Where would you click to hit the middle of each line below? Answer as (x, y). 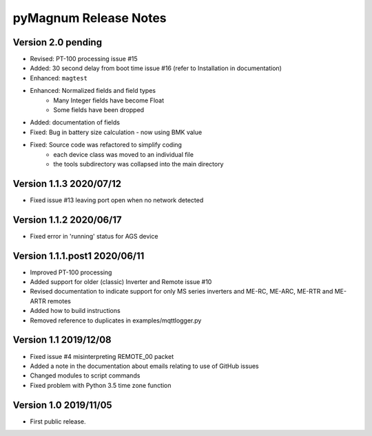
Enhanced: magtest (59, 78)
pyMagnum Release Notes (90, 18)
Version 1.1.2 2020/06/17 (67, 220)
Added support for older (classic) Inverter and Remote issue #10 (121, 282)
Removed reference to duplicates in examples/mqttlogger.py (116, 320)
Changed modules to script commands (85, 375)
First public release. (58, 421)
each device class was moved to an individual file (124, 154)
